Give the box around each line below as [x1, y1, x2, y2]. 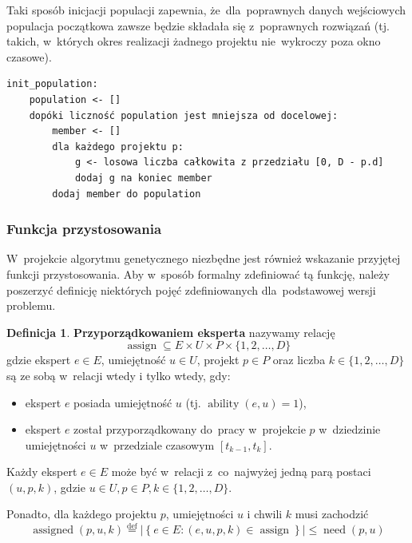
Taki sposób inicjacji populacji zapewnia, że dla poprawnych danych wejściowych [6, 2, 406, 18]
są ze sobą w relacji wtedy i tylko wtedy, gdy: [6, 367, 231, 383]
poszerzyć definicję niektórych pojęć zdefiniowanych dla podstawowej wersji [6, 281, 376, 298]
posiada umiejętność [73, 394, 172, 410]
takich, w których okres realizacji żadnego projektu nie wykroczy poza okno [6, 33, 381, 50]
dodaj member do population [52, 188, 201, 200]
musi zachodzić [295, 505, 369, 522]
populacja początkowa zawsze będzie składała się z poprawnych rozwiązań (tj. [6, 17, 390, 34]
